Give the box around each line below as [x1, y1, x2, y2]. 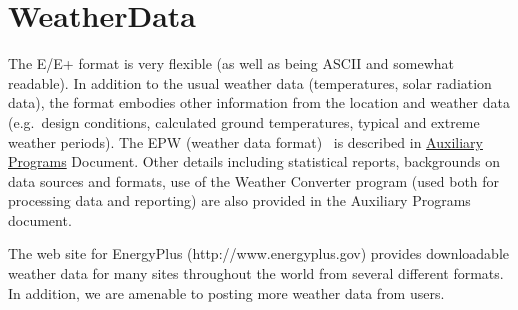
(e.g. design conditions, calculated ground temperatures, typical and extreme [8, 111, 480, 132]
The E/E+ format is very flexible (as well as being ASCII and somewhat [8, 53, 455, 74]
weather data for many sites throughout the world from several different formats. [8, 263, 504, 284]
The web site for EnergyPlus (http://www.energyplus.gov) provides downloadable [8, 243, 510, 264]
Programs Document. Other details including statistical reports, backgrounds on [8, 151, 500, 172]
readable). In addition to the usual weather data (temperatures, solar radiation [8, 72, 492, 93]
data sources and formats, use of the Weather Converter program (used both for [8, 170, 500, 191]
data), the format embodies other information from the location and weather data [8, 92, 510, 113]
